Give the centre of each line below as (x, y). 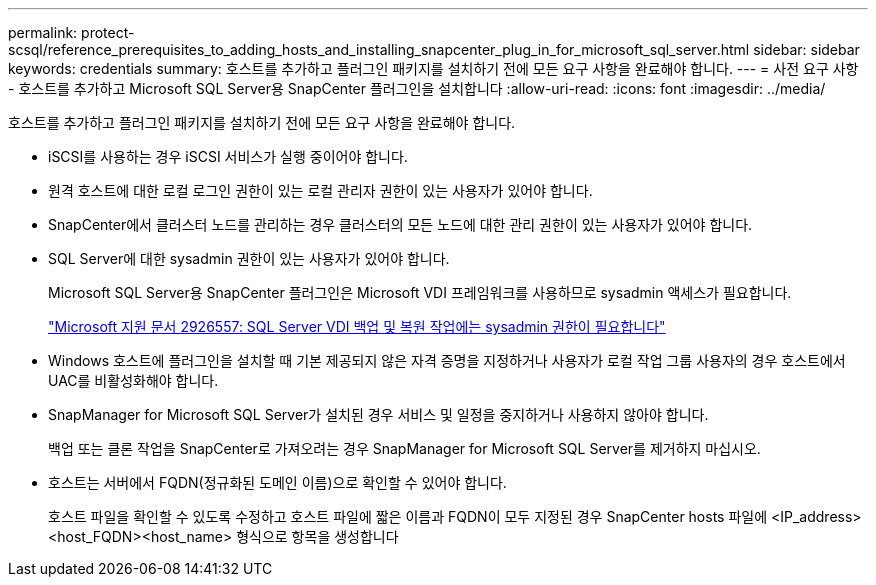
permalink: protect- (71, 32)
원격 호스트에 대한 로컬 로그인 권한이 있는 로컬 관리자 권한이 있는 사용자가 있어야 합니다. (320, 190)
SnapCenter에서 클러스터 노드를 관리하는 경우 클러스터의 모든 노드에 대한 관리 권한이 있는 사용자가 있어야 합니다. (400, 224)
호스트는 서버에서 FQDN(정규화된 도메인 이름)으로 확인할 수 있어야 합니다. (277, 482)
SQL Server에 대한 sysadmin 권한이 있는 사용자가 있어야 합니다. (249, 258)
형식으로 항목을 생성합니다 (317, 536)
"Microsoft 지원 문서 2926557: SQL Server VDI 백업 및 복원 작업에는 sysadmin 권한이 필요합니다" (357, 326)
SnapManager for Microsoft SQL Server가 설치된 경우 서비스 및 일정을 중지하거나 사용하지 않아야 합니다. (378, 414)
